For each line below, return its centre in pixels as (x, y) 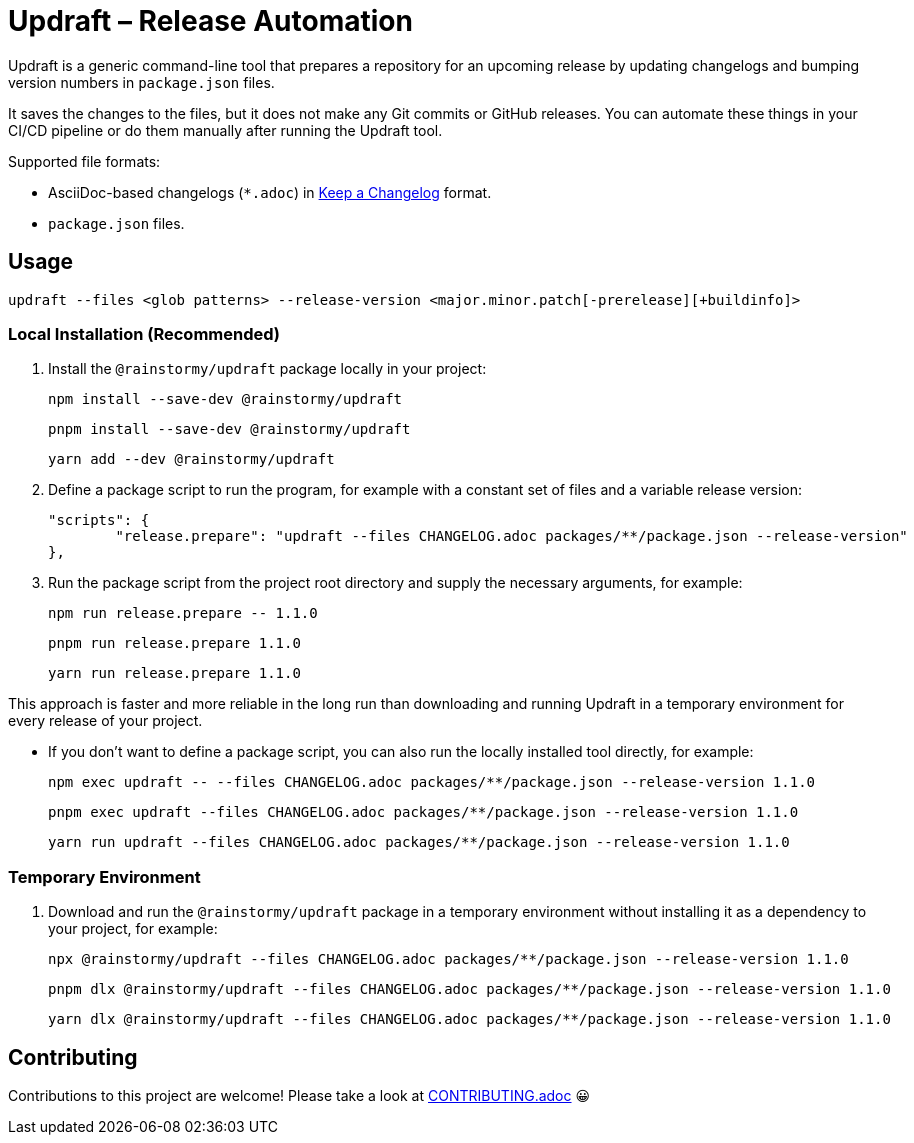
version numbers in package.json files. (141, 82)
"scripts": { (99, 520)
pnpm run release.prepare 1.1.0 (174, 643)
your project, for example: (133, 929)
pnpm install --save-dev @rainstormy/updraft (229, 429)
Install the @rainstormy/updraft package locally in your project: (267, 369)
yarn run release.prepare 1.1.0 (174, 673)
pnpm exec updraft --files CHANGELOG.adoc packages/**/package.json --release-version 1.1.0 (423, 812)
